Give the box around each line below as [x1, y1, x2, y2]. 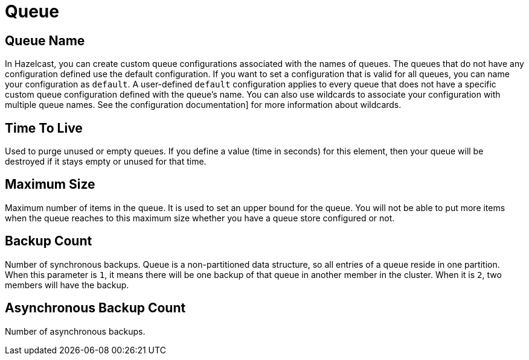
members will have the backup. [5, 279, 129, 290]
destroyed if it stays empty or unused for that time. [5, 156, 207, 167]
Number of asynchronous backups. [5, 326, 146, 336]
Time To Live [5, 120, 83, 136]
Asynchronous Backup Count [5, 300, 186, 316]
